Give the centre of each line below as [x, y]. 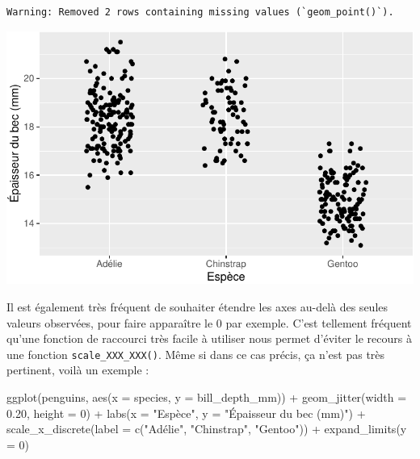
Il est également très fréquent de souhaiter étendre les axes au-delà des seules [197, 307]
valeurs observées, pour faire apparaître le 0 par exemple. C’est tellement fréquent [209, 322]
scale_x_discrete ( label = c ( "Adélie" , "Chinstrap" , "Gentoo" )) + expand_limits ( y [207, 429]
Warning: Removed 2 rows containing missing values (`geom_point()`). [200, 12]
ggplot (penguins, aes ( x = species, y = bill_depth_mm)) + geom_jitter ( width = [207, 397]
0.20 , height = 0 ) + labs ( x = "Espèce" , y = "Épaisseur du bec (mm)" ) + [186, 413]
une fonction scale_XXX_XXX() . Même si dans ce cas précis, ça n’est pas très [196, 354]
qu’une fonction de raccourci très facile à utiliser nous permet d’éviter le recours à [209, 338]
